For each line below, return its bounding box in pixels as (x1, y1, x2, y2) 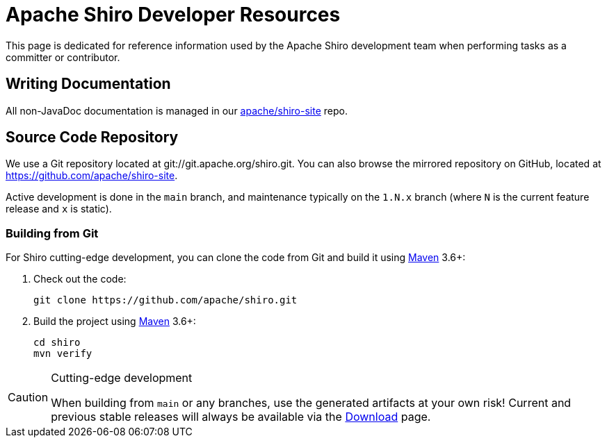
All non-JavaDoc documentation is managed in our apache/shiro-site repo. (6, 104, 348, 117)
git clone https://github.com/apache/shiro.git (33, 294, 298, 306)
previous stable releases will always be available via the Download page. (51, 410, 431, 424)
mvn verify (33, 348, 92, 360)
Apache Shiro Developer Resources (6, 3, 341, 26)
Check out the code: (33, 273, 127, 285)
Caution (8, 390, 49, 405)
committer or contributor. (6, 51, 120, 63)
